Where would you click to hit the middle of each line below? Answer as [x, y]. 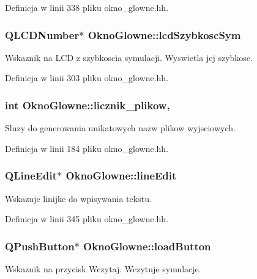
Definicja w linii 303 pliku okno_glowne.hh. [87, 78]
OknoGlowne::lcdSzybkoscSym [164, 34]
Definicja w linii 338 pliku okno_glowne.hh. [87, 7]
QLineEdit [31, 176]
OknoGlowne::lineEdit [121, 176]
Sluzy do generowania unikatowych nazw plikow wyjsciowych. [120, 128]
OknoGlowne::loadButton [147, 246]
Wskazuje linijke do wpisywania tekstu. [78, 198]
